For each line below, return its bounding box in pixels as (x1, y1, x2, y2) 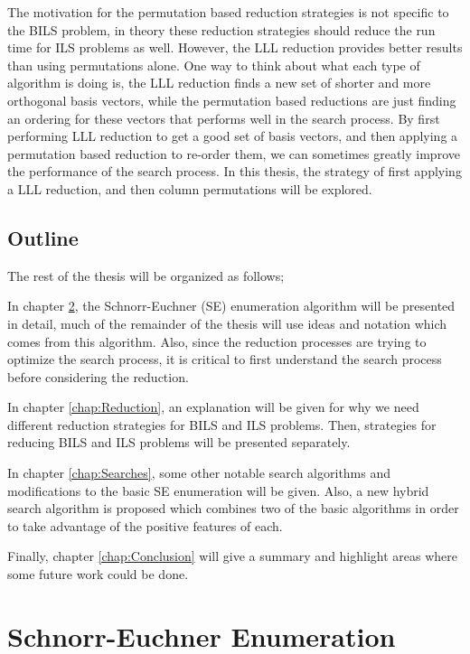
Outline (7, 223, 79, 251)
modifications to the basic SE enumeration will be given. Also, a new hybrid (7, 481, 429, 500)
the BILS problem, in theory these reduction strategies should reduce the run (7, 20, 436, 39)
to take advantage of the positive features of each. (7, 516, 283, 535)
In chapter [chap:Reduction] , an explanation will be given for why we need (7, 397, 419, 416)
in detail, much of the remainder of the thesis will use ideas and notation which (7, 313, 447, 332)
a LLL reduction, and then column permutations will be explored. (7, 179, 372, 198)
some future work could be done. (7, 565, 189, 584)
